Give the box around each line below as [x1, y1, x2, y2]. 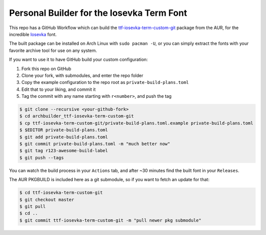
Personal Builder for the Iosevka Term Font [9, 7, 187, 18]
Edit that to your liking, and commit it [21, 86, 96, 92]
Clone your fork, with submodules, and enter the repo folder [21, 72, 143, 78]
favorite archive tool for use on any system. [9, 47, 97, 53]
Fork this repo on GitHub [21, 66, 71, 72]
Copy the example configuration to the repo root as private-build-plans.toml [21, 79, 189, 85]
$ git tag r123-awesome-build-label [19, 148, 108, 154]
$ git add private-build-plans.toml [19, 134, 108, 140]
